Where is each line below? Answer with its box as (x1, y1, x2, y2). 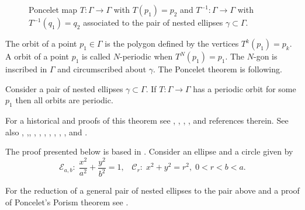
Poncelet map (29, 3, 78, 15)
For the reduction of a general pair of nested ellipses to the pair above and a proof (5, 184, 300, 197)
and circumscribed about (57, 63, 147, 75)
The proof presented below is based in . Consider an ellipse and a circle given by (5, 145, 293, 157)
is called (82, 50, 111, 62)
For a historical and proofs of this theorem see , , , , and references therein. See (5, 114, 289, 126)
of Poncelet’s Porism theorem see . (5, 195, 129, 208)
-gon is (253, 50, 278, 62)
